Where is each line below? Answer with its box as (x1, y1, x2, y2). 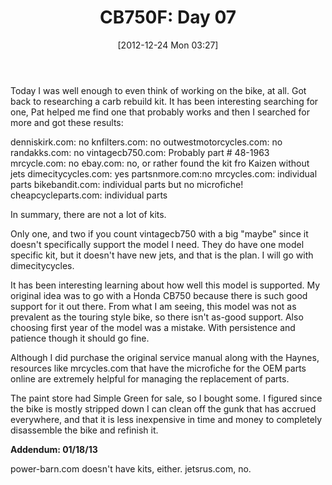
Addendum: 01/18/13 (10, 443, 98, 455)
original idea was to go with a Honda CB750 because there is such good (10, 289, 308, 301)
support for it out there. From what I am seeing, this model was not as (10, 300, 297, 312)
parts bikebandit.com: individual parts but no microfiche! (10, 178, 244, 190)
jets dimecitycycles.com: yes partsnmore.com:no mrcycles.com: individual (10, 167, 318, 180)
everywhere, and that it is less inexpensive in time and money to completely (10, 413, 323, 425)
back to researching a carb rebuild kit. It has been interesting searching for (10, 95, 319, 107)
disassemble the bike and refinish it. (10, 424, 159, 436)
